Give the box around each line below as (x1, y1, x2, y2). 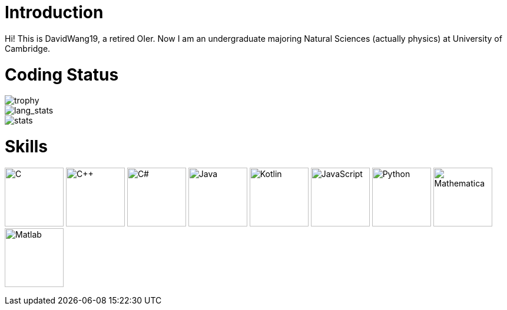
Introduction (5, 2, 104, 22)
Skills (5, 136, 48, 156)
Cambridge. (5, 43, 51, 54)
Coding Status (5, 64, 119, 85)
